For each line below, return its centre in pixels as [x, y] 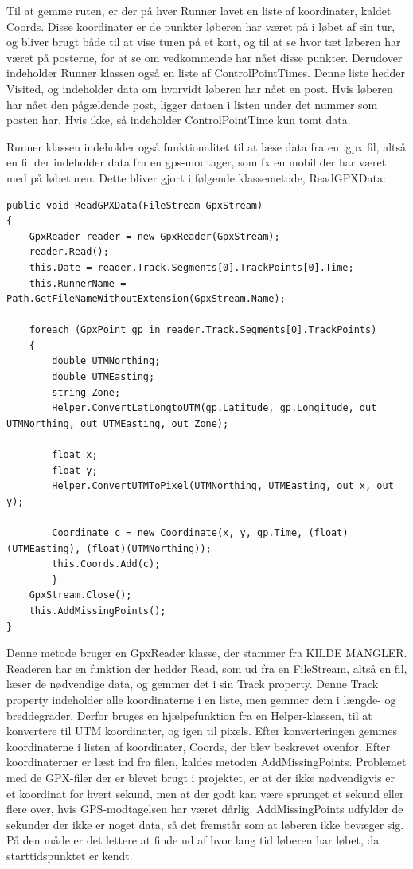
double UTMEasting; [103, 377]
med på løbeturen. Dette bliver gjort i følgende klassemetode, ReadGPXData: [196, 177]
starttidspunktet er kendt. [70, 855]
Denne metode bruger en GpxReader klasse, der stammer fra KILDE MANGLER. [207, 653]
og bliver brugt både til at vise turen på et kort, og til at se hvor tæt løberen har [204, 42]
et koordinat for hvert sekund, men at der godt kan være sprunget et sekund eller [205, 793]
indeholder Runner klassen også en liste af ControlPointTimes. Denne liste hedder [206, 73]
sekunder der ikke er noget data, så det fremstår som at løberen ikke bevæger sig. [205, 824]
